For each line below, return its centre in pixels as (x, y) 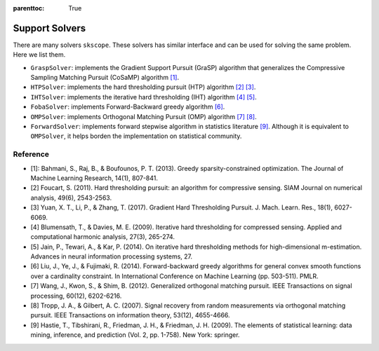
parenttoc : (29, 8)
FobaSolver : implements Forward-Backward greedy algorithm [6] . (128, 107)
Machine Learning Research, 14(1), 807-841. (94, 178)
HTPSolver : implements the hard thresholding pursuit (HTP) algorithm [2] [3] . (143, 87)
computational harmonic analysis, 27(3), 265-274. (103, 237)
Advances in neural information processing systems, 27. (112, 256)
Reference (31, 154)
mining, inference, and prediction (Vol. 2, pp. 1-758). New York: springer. (135, 335)
